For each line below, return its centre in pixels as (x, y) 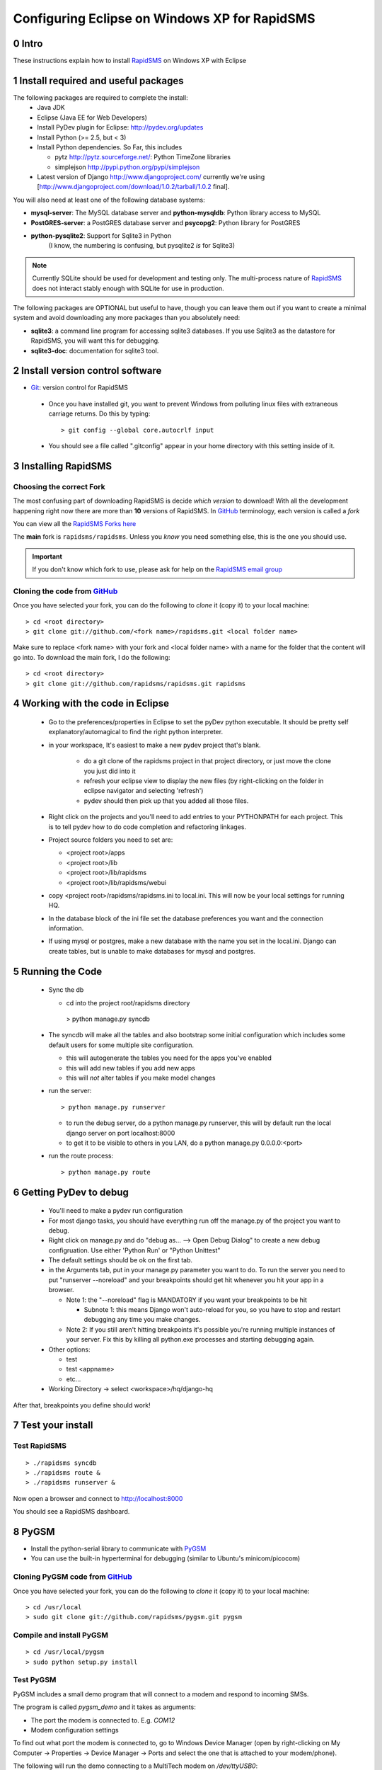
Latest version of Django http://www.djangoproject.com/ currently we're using (151, 177)
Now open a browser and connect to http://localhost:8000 (98, 1498)
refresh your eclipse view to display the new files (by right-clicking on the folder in (204, 781)
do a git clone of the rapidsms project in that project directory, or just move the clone (208, 761)
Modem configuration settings (75, 1730)
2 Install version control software (87, 371)
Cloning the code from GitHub (65, 591)
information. (66, 928)
